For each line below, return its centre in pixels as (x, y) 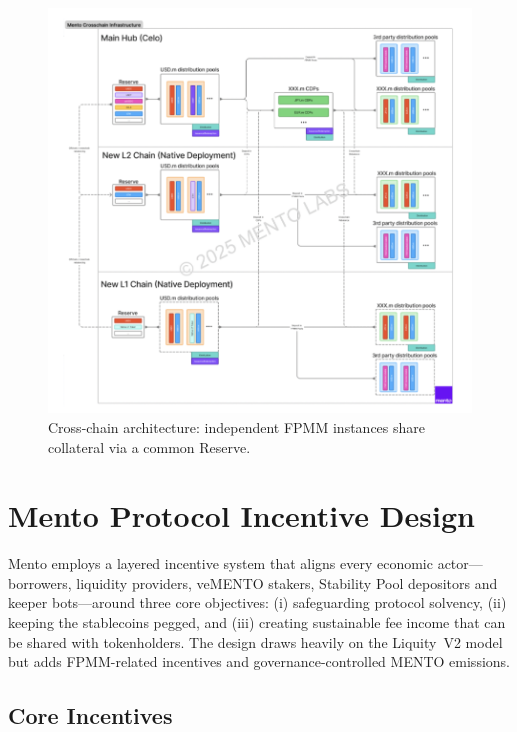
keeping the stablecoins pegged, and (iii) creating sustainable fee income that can (257, 622)
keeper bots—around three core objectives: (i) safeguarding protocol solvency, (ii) (257, 602)
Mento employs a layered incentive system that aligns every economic (220, 563)
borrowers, (40, 582)
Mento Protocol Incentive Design (241, 515)
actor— (460, 563)
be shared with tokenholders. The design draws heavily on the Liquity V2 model (255, 641)
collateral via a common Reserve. (149, 446)
